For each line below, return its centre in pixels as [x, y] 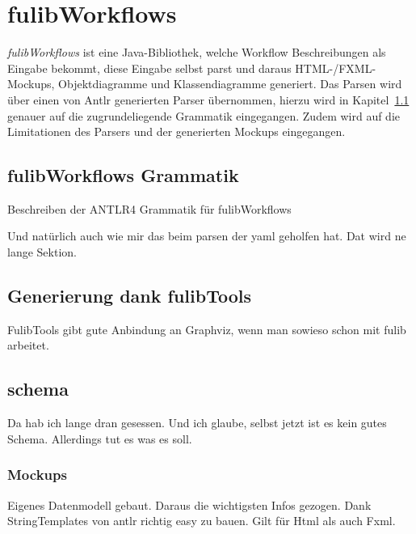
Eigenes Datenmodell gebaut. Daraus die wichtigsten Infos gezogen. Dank [189, 504]
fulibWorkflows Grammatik [123, 175]
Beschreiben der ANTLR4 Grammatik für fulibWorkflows [149, 208]
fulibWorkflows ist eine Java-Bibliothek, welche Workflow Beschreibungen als [197, 52]
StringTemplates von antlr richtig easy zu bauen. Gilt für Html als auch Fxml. [202, 521]
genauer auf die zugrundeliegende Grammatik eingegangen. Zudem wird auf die [204, 115]
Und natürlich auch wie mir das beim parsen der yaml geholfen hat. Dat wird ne [207, 236]
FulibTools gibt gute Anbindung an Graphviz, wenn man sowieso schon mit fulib [207, 329]
